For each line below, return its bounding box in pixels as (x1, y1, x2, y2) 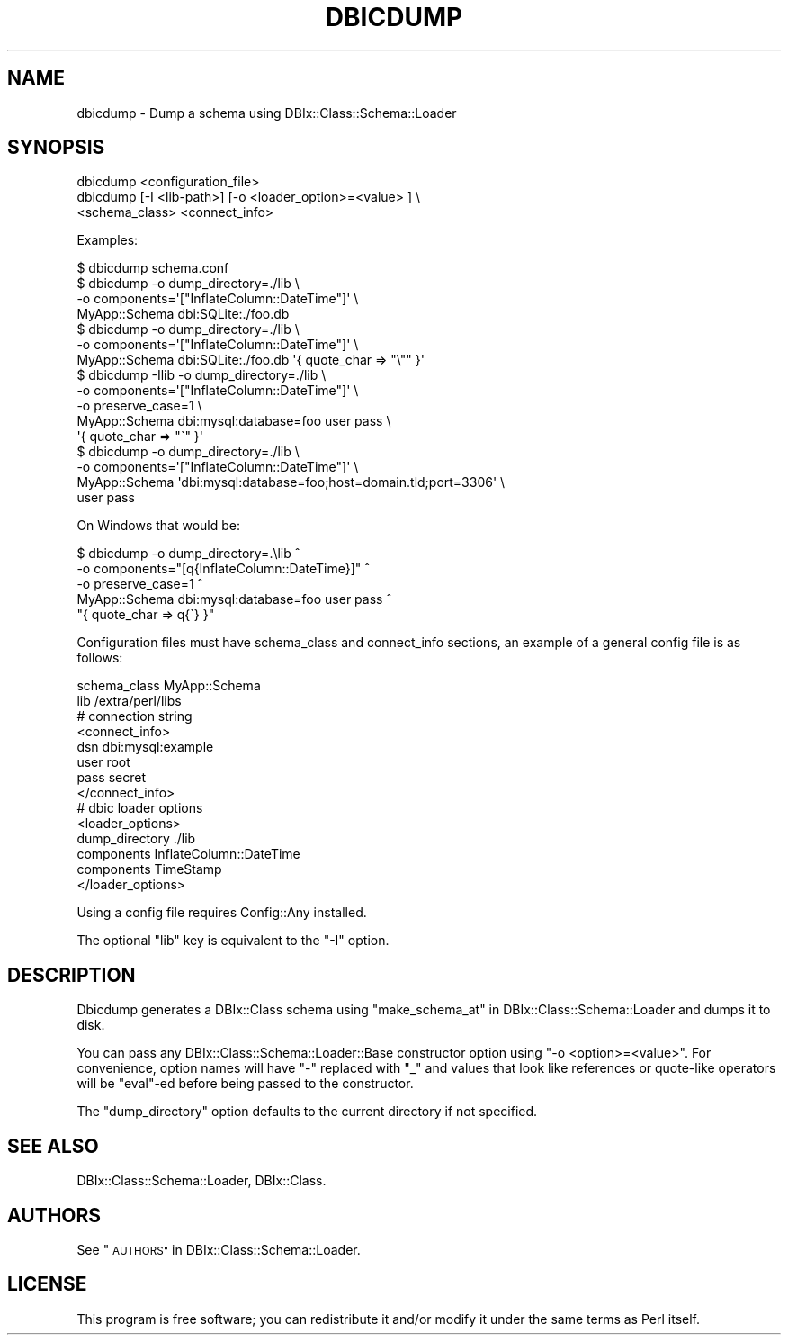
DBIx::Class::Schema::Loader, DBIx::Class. (76, 1173, 327, 1189)
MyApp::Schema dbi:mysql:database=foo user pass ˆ (76, 591, 392, 608)
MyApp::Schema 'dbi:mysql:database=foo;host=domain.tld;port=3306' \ (76, 474, 506, 491)
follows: (76, 650, 123, 666)
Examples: (76, 232, 139, 248)
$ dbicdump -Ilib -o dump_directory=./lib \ (76, 367, 327, 383)
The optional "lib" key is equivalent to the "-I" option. (76, 932, 390, 949)
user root (76, 754, 130, 770)
